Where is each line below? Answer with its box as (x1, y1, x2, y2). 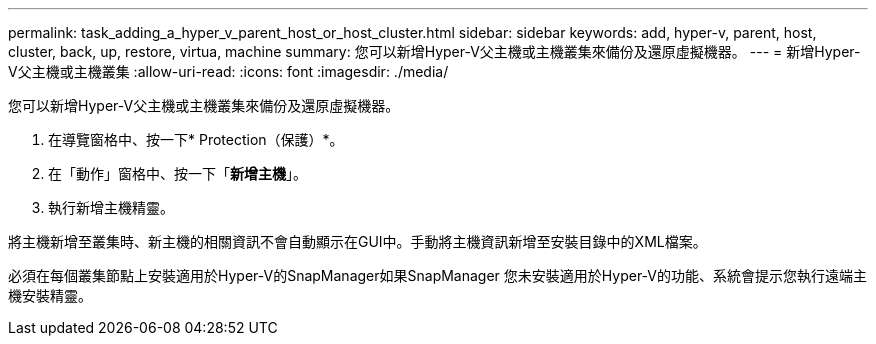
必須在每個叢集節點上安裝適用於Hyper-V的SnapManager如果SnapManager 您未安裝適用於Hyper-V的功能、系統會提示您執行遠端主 (8, 267, 867, 284)
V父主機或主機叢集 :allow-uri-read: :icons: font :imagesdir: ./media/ (8, 63, 449, 80)
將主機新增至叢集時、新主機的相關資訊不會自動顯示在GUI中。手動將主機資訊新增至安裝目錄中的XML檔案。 (8, 233, 707, 250)
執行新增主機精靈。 (48, 199, 174, 216)
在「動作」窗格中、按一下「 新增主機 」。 (48, 165, 307, 182)
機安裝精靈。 (8, 287, 92, 304)
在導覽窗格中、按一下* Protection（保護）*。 (48, 131, 344, 148)
